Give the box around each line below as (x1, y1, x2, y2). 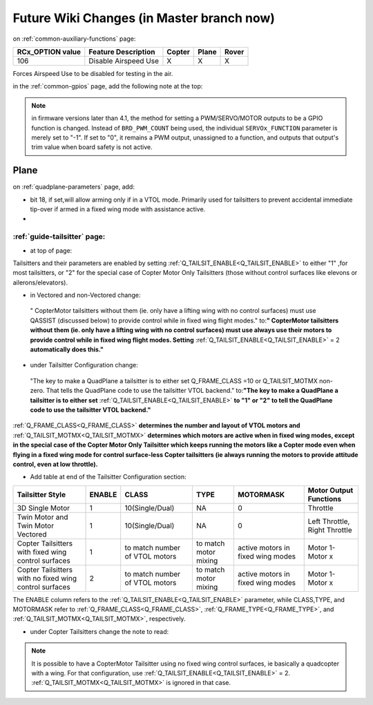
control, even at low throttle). (12, 460, 98, 468)
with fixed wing (17, 547, 67, 557)
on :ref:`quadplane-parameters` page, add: (12, 183, 135, 191)
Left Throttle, (307, 516, 350, 526)
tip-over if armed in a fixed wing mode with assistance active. (30, 204, 206, 213)
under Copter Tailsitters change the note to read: (30, 627, 169, 635)
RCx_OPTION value (17, 47, 82, 57)
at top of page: (30, 246, 73, 255)
